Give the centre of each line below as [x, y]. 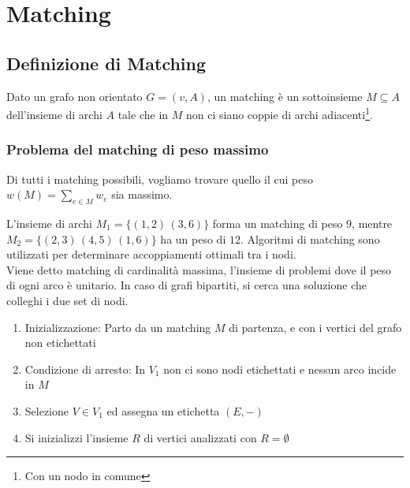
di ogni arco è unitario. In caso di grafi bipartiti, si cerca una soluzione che [186, 285]
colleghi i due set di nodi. [67, 300]
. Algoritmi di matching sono [310, 238]
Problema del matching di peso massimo [138, 149]
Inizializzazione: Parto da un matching [118, 327]
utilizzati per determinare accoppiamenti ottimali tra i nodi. [151, 254]
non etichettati [60, 343]
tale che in [143, 114]
